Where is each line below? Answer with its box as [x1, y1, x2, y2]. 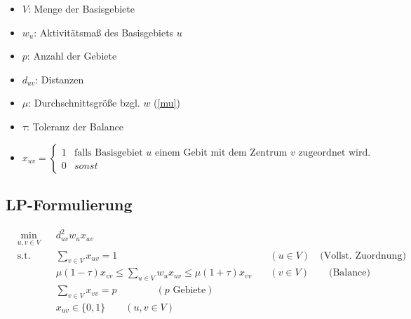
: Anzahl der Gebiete [27, 48, 117, 63]
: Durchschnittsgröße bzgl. [28, 95, 140, 110]
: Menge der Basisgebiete [27, 1, 135, 15]
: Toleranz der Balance [26, 118, 123, 133]
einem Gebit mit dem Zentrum [154, 147, 288, 158]
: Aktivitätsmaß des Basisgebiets [34, 25, 174, 39]
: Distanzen [35, 72, 84, 86]
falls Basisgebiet [74, 147, 143, 158]
